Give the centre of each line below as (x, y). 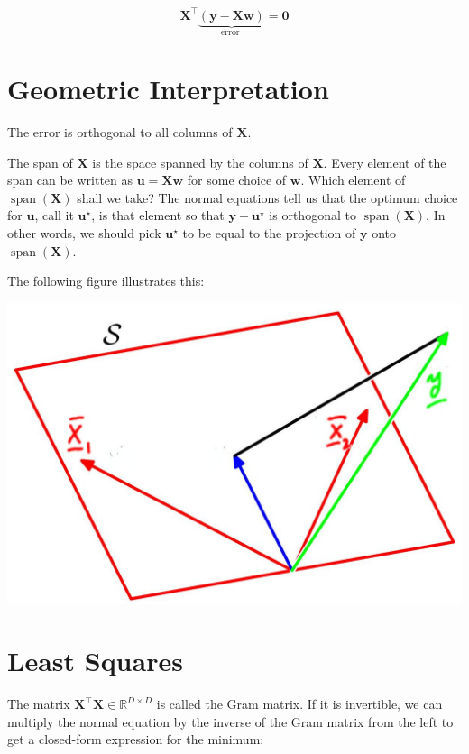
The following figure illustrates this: (106, 281)
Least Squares (95, 661)
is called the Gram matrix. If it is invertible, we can (299, 704)
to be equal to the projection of (269, 233)
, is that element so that (158, 215)
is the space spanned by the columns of (200, 162)
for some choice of (237, 180)
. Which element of (353, 180)
